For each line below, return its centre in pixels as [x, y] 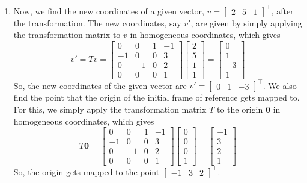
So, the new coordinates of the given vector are [100, 85]
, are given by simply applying [246, 23]
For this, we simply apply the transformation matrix [110, 109]
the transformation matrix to [67, 35]
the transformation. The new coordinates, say [97, 23]
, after [282, 11]
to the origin [240, 109]
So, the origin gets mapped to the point [87, 171]
